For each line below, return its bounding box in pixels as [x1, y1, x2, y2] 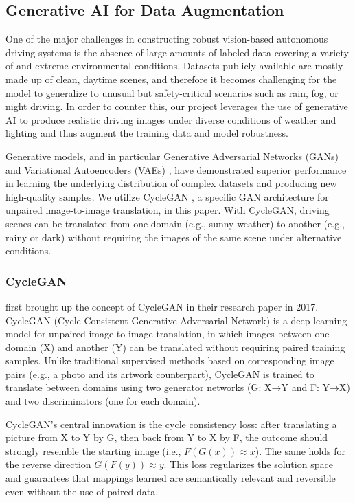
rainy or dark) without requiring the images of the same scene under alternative [5, 230, 342, 244]
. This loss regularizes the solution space [163, 457, 333, 471]
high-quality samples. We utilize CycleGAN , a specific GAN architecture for [5, 189, 329, 203]
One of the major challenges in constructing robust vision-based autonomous [5, 32, 328, 46]
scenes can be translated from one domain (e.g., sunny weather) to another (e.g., [5, 216, 345, 230]
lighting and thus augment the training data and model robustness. [5, 126, 288, 140]
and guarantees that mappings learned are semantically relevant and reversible [5, 471, 336, 485]
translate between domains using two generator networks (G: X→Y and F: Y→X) [5, 380, 351, 394]
